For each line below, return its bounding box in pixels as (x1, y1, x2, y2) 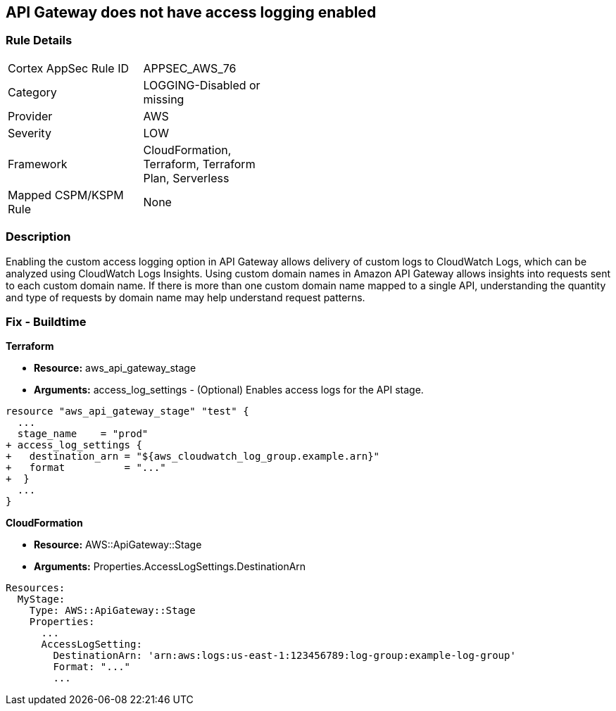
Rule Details (6, 33, 73, 48)
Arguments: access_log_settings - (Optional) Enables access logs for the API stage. (34, 384, 424, 396)
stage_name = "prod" (17, 428, 149, 440)
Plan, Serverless (143, 170, 230, 185)
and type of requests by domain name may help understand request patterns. (6, 291, 365, 303)
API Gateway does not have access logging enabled (6, 4, 377, 21)
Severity (8, 125, 51, 140)
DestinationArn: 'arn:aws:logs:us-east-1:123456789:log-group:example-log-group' (53, 650, 516, 662)
